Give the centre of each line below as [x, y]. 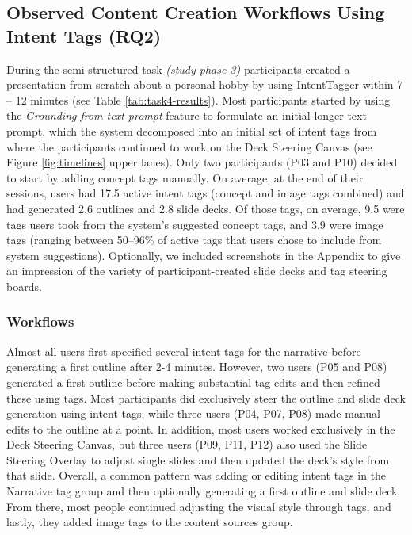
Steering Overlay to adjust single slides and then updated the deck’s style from [198, 459]
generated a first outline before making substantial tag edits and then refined [193, 382]
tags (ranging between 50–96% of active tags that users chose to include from [194, 240]
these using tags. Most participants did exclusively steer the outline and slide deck [206, 397]
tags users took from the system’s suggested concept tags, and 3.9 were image [195, 224]
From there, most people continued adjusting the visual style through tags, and [199, 506]
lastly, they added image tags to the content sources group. [150, 522]
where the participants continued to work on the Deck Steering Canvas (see [189, 146]
